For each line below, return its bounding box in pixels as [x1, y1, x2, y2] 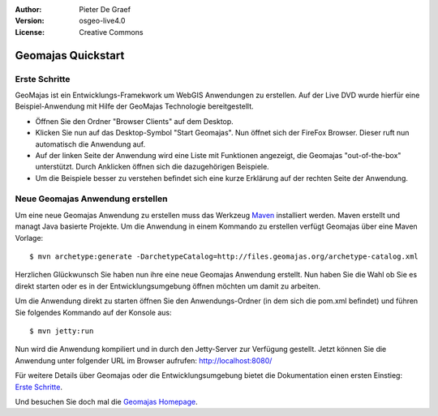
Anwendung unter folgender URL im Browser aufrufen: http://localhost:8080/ [15, 355, 273, 365]
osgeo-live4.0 [79, 16, 126, 26]
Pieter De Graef [79, 5, 131, 14]
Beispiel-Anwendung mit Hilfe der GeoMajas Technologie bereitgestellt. [15, 101, 255, 111]
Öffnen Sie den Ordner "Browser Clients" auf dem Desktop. [35, 116, 234, 126]
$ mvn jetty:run [29, 326, 94, 336]
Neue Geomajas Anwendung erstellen [15, 193, 168, 204]
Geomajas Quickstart [15, 49, 125, 62]
